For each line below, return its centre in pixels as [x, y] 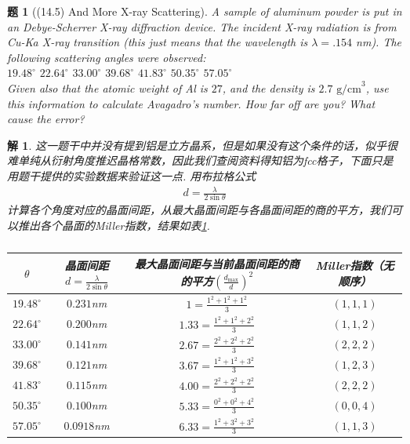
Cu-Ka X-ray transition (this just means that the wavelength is [158, 42]
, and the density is [268, 87]
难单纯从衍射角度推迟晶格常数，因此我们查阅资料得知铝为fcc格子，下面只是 [200, 160]
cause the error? [46, 119]
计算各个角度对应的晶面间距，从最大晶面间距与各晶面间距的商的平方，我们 [199, 210]
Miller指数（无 [355, 266]
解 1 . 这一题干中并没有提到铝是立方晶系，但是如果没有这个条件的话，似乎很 [202, 145]
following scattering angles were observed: [107, 57]
